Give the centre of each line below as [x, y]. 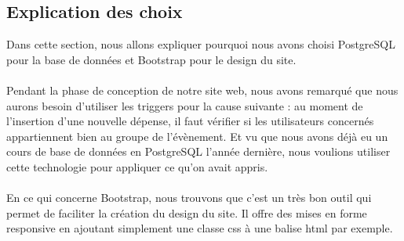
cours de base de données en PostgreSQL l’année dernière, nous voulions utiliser [198, 151]
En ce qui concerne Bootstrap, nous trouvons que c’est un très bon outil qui [189, 198]
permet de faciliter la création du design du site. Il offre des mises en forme [187, 212]
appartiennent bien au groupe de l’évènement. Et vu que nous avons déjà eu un [197, 136]
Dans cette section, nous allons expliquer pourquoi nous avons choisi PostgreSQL [201, 44]
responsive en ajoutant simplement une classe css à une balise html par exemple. [200, 228]
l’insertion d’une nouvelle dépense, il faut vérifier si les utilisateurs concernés [190, 121]
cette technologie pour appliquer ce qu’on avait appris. [137, 166]
